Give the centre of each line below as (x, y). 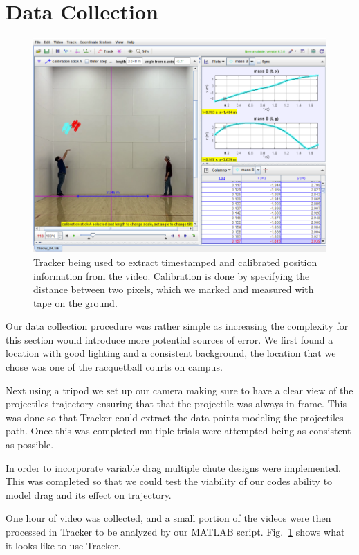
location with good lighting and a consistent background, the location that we (171, 353)
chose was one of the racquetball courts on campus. (114, 367)
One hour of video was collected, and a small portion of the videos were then (168, 518)
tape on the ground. (75, 302)
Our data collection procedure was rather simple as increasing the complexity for (177, 326)
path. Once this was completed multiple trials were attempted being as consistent (178, 431)
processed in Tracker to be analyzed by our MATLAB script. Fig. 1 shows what (175, 532)
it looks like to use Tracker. (63, 545)
